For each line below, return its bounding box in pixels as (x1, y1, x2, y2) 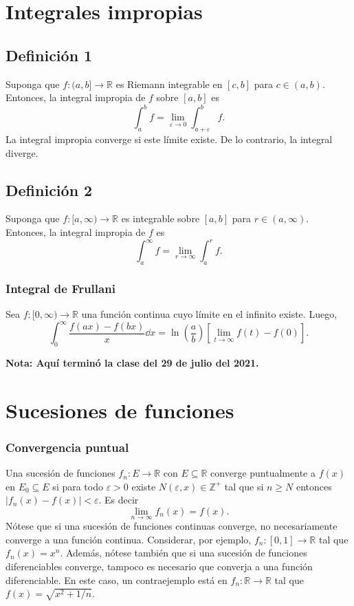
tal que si (224, 479, 264, 493)
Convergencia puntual (5, 438, 129, 455)
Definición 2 (5, 179, 93, 200)
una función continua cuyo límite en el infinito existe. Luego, (81, 307, 338, 321)
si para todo (52, 479, 103, 493)
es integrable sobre (121, 211, 200, 226)
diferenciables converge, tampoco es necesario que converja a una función (5, 559, 313, 574)
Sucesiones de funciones (5, 396, 234, 424)
